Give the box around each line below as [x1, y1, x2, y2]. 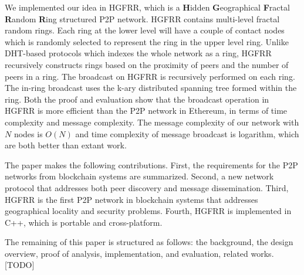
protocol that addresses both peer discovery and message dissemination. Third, [5, 181, 289, 193]
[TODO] [5, 259, 35, 271]
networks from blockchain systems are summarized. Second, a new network [5, 170, 274, 182]
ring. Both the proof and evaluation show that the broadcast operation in [5, 93, 269, 105]
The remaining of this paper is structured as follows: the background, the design [5, 236, 293, 248]
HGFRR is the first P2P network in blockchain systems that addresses [5, 193, 258, 205]
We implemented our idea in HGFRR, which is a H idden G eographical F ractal [5, 1, 290, 13]
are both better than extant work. [5, 139, 127, 151]
